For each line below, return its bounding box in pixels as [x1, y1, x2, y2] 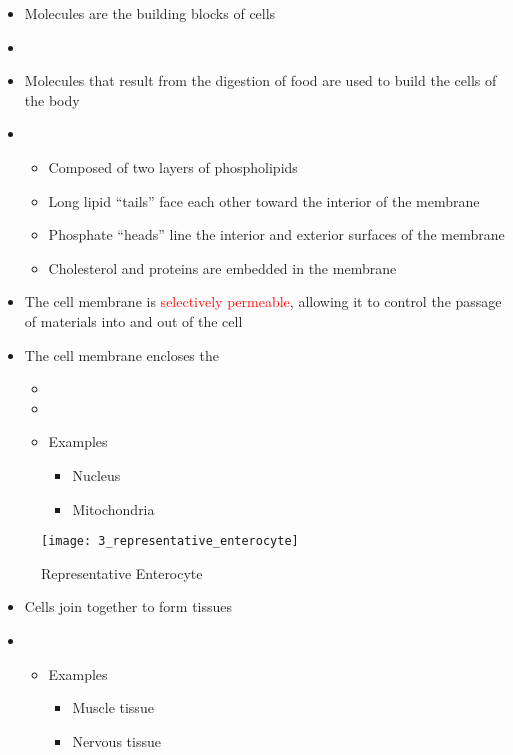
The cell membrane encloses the [24, 344, 219, 365]
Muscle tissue [72, 697, 154, 718]
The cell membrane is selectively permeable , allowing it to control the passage [24, 291, 502, 312]
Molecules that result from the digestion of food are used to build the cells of [24, 70, 497, 91]
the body [24, 89, 80, 110]
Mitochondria [72, 498, 155, 519]
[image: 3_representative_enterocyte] [41, 534, 299, 549]
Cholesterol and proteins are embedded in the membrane [48, 257, 397, 278]
